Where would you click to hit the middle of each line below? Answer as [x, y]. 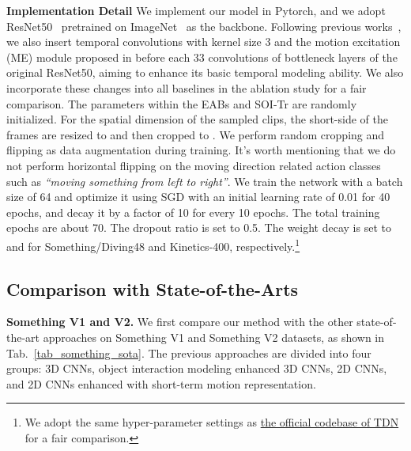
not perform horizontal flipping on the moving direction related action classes [194, 165]
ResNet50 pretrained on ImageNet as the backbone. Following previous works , [204, 26]
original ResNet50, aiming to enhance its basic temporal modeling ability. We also [205, 72]
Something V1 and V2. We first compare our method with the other [180, 322]
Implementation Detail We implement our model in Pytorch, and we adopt [196, 10]
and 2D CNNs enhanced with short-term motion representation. [161, 383]
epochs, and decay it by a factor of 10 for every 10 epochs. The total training [193, 212]
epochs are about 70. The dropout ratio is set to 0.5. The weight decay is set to [199, 227]
